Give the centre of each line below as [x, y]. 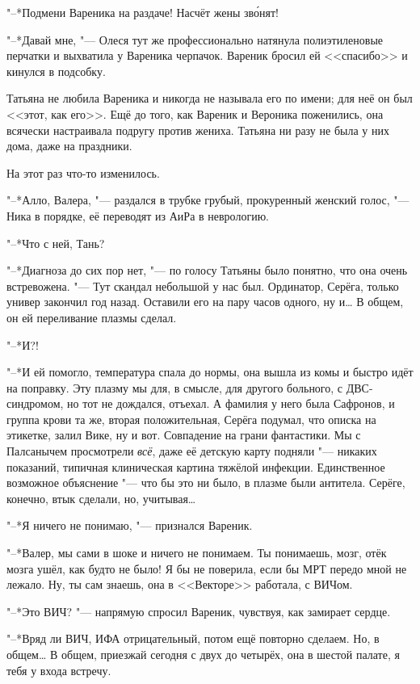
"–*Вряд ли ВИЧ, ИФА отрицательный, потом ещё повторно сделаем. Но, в [193, 638]
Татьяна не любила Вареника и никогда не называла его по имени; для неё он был [210, 98]
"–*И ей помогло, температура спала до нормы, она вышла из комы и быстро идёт [210, 372]
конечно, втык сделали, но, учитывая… [101, 498]
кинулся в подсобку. [56, 71]
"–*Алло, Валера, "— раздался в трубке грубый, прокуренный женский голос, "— [208, 200]
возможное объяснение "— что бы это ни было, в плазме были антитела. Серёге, [206, 483]
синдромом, [35, 403]
